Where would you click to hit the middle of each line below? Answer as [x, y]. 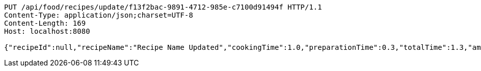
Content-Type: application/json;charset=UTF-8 [99, 15]
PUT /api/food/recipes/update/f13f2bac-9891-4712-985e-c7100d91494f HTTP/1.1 [163, 7]
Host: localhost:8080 [47, 31]
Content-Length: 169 [45, 23]
